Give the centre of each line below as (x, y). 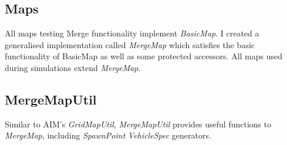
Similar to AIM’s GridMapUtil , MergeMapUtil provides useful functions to (138, 124)
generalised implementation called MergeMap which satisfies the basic (130, 44)
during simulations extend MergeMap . (73, 67)
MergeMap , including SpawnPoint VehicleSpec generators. (108, 135)
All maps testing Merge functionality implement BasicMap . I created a (132, 33)
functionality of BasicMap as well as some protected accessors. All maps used (144, 56)
